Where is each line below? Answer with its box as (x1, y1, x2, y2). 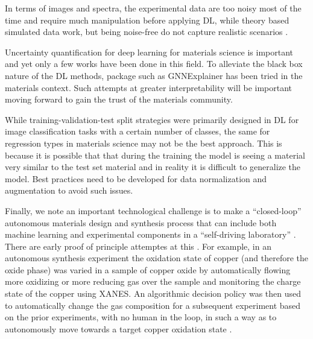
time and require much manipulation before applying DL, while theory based (5, 13, 289, 26)
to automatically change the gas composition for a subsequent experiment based (5, 299, 301, 311)
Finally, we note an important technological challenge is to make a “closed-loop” (5, 204, 302, 217)
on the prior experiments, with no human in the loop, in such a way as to (5, 311, 277, 323)
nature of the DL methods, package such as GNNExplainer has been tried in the (5, 69, 303, 81)
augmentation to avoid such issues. (5, 184, 133, 197)
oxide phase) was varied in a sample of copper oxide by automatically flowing (5, 263, 291, 276)
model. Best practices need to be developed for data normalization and (5, 172, 267, 185)
